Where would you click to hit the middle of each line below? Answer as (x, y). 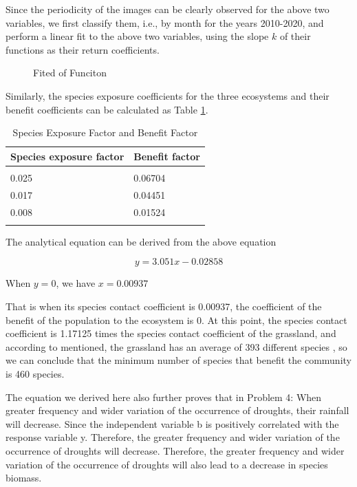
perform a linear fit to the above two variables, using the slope (137, 36)
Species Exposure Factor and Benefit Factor (105, 132)
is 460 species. (35, 374)
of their (295, 36)
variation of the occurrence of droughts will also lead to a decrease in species (167, 464)
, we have (76, 283)
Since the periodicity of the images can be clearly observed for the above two (167, 9)
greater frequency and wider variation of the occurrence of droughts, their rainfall (177, 410)
